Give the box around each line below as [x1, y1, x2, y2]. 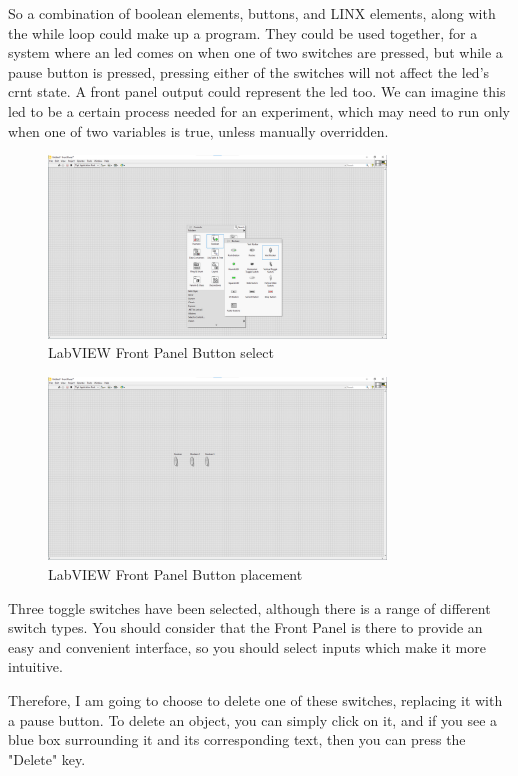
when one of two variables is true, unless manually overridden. [8, 120, 389, 141]
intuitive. [8, 656, 63, 677]
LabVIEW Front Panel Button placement [48, 563, 303, 584]
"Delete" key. [8, 748, 86, 769]
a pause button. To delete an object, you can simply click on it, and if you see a [8, 709, 498, 730]
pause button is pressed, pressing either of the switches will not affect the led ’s [8, 61, 490, 82]
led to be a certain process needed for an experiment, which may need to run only [8, 100, 511, 121]
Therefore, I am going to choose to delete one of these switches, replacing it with [8, 689, 503, 710]
